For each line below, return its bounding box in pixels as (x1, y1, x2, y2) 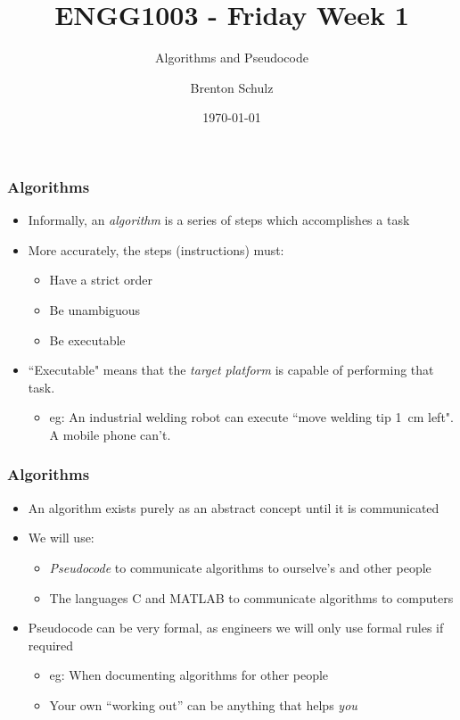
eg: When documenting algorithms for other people (49, 666, 329, 684)
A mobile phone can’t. (49, 425, 171, 443)
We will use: (28, 528, 94, 547)
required (28, 635, 74, 654)
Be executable (49, 330, 126, 349)
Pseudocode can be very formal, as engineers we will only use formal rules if (28, 618, 444, 637)
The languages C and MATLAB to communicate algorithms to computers (49, 588, 454, 607)
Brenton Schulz (190, 78, 274, 96)
